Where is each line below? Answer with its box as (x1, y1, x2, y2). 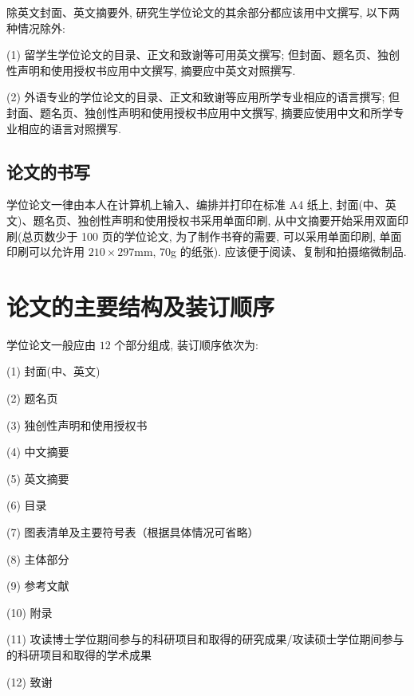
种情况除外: (6, 19, 65, 36)
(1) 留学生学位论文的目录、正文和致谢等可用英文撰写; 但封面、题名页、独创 (6, 46, 400, 63)
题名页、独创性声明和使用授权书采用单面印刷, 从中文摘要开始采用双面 (33, 211, 397, 228)
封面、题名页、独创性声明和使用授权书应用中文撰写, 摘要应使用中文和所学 (6, 104, 393, 120)
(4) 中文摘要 (6, 443, 69, 460)
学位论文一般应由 (6, 336, 96, 352)
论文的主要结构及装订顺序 (6, 289, 275, 322)
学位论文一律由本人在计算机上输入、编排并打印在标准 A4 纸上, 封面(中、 (6, 196, 385, 213)
